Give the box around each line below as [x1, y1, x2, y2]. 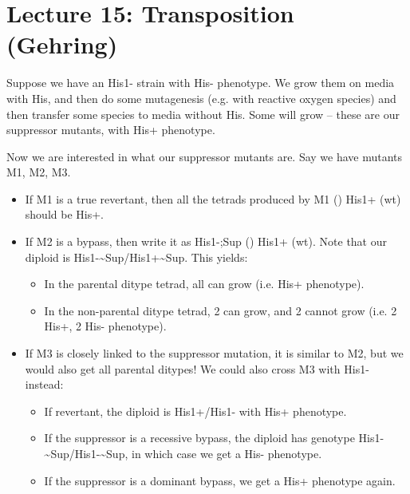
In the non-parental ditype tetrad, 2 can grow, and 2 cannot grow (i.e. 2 [44, 302, 397, 318]
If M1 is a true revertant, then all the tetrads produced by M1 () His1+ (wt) [25, 190, 401, 207]
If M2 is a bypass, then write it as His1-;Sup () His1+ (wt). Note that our [25, 233, 387, 250]
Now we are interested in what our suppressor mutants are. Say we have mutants [6, 148, 403, 164]
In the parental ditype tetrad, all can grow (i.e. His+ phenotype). [44, 275, 365, 292]
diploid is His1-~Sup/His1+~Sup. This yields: [25, 248, 248, 265]
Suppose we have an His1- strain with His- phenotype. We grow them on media [6, 74, 395, 91]
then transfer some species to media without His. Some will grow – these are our [6, 105, 400, 122]
